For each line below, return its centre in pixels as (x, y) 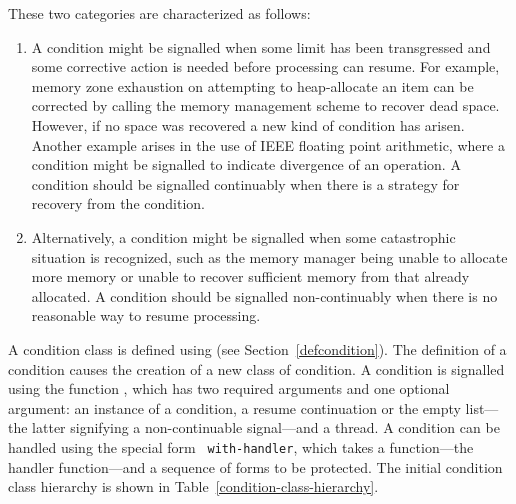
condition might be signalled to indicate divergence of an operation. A (246, 164)
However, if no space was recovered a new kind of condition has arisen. (248, 124)
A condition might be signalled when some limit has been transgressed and (261, 46)
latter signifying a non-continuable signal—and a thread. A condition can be (266, 427)
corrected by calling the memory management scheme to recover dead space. (265, 105)
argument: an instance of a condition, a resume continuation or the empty (234, 407)
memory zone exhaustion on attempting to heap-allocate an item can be (252, 85)
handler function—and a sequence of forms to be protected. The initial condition (255, 466)
